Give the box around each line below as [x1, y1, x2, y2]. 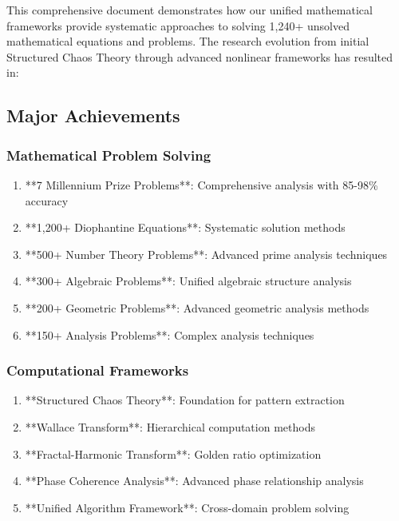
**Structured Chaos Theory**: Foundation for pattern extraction [25, 392, 345, 408]
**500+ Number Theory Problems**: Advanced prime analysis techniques [25, 245, 388, 262]
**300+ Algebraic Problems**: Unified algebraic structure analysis [25, 272, 352, 289]
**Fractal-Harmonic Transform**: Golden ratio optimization [25, 445, 322, 462]
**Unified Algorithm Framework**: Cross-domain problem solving [25, 499, 350, 515]
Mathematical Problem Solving [6, 145, 211, 165]
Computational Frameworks [6, 360, 189, 380]
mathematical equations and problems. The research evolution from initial [6, 33, 369, 50]
